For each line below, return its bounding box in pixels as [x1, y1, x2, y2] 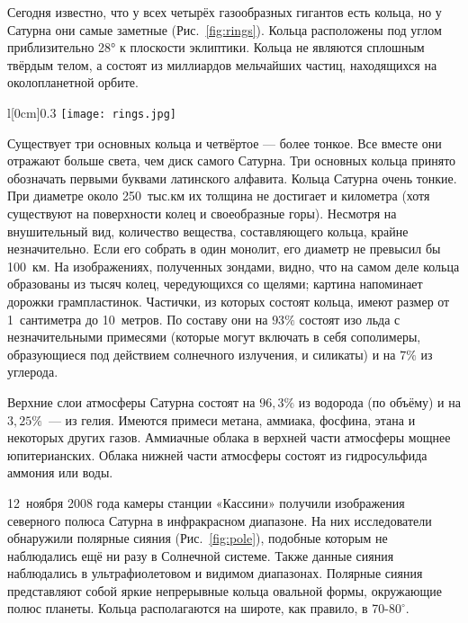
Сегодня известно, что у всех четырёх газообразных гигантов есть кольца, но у [7, 3, 442, 21]
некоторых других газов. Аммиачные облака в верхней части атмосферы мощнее [7, 428, 451, 447]
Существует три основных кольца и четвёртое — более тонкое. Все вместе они [7, 133, 442, 152]
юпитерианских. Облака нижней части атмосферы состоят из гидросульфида [7, 445, 427, 464]
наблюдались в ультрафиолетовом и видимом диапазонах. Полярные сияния [7, 564, 423, 583]
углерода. [7, 362, 58, 381]
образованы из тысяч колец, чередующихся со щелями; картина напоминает [7, 274, 423, 293]
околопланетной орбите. [7, 73, 139, 92]
